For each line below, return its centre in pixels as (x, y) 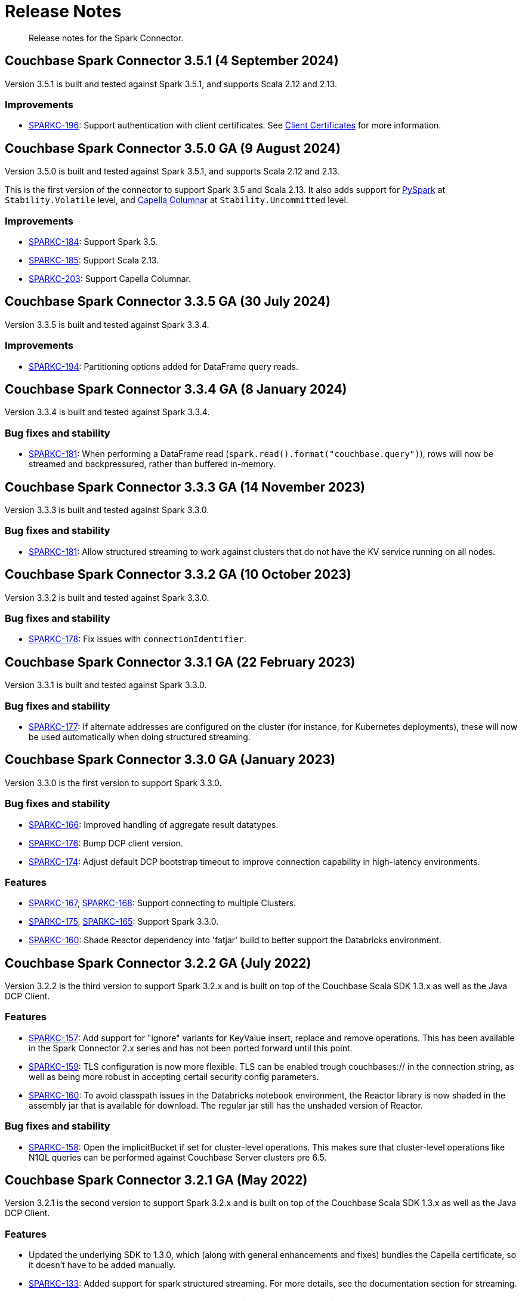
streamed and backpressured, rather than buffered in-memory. (152, 464)
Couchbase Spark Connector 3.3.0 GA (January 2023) (170, 760)
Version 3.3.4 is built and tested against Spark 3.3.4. (107, 412)
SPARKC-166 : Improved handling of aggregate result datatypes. (154, 824)
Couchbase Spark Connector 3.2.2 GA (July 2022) (158, 963)
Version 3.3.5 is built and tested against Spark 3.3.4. (107, 324)
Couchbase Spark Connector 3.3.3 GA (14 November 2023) (185, 487)
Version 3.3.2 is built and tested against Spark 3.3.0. (107, 597)
